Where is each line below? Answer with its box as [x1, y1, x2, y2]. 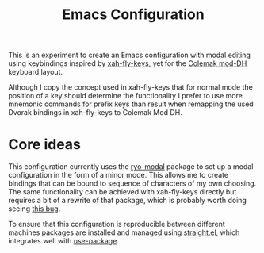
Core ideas [8, 136, 82, 154]
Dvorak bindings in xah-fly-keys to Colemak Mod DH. [8, 108, 182, 117]
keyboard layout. [8, 67, 63, 77]
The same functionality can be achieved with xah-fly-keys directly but [8, 187, 237, 197]
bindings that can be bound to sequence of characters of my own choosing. [8, 178, 257, 188]
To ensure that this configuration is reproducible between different [8, 220, 226, 229]
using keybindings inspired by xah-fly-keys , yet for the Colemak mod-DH [8, 59, 247, 68]
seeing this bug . [8, 204, 61, 213]
